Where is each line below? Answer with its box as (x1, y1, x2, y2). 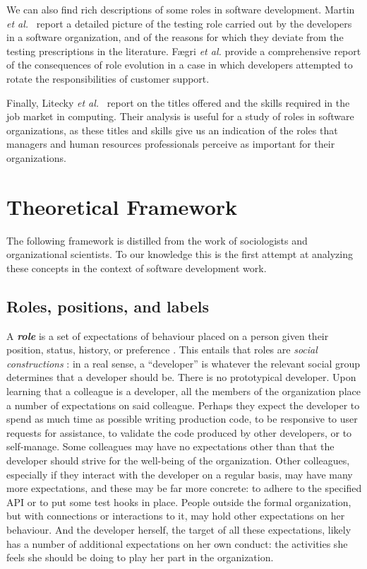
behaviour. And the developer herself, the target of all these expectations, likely (6, 522, 351, 536)
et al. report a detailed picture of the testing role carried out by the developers (6, 16, 352, 30)
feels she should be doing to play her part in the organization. (6, 550, 274, 565)
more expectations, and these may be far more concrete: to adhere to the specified (6, 481, 362, 495)
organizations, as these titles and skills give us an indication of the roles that (6, 122, 338, 137)
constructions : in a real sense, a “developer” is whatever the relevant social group (6, 356, 361, 370)
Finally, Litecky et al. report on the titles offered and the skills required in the (6, 95, 350, 110)
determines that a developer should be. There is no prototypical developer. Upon (6, 370, 356, 385)
